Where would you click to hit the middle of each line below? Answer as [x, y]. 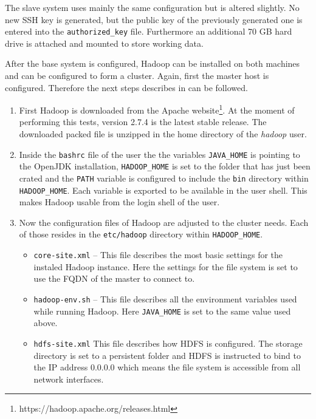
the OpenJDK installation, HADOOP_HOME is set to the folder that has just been [165, 166]
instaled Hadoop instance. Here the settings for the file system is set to [166, 266]
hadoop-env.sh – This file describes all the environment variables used [165, 298]
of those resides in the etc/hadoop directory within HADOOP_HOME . [141, 234]
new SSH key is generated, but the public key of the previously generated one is [154, 19]
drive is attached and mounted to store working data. [104, 43]
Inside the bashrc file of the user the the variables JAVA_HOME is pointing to [160, 154]
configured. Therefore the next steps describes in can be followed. [126, 87]
